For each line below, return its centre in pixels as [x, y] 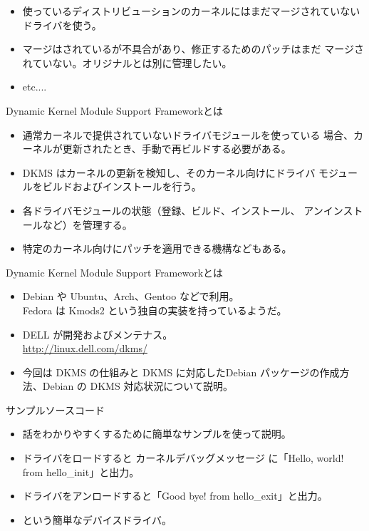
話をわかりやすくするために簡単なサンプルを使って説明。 [157, 434]
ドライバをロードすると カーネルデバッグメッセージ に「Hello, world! [183, 458]
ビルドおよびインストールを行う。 [122, 186]
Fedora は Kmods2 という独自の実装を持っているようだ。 [155, 310]
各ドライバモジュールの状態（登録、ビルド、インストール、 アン [173, 210]
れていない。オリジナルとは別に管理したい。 [127, 62]
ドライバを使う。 [62, 25]
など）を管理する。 [87, 224]
